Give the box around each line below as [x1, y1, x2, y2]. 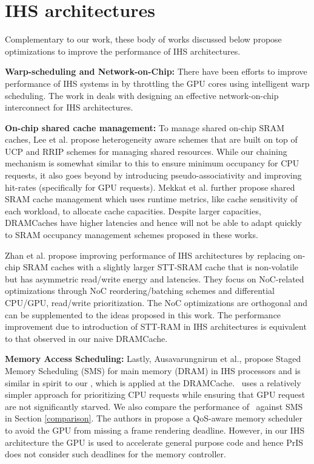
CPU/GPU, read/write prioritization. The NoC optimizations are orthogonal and [5, 296, 308, 309]
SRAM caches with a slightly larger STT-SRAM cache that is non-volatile [22, 261, 299, 273]
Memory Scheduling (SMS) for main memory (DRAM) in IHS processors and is [5, 364, 301, 377]
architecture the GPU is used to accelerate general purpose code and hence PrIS [5, 435, 304, 448]
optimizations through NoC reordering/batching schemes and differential [5, 284, 275, 297]
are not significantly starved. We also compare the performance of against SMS [5, 400, 303, 412]
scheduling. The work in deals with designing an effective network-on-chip [5, 89, 279, 101]
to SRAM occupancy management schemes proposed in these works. [5, 228, 258, 241]
